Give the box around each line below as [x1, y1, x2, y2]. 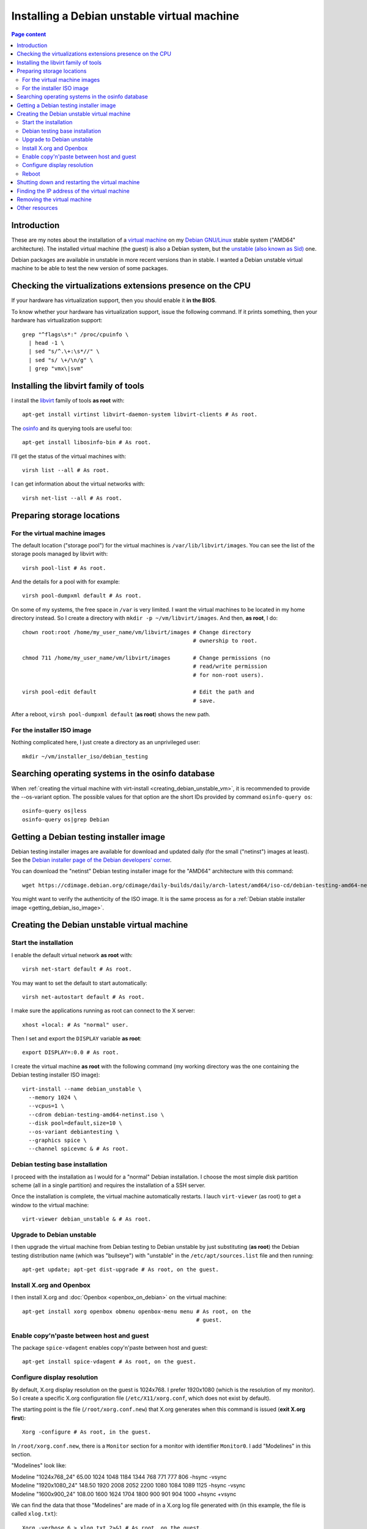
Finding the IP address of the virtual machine [17, 187, 130, 194]
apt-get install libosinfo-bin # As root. [22, 439, 152, 446]
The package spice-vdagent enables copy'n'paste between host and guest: [11, 1344, 208, 1352]
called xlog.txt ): [11, 1510, 58, 1517]
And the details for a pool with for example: [11, 578, 120, 585]
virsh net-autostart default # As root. [22, 993, 145, 1000]
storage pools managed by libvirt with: [11, 550, 108, 558]
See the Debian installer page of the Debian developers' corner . [11, 856, 172, 864]
